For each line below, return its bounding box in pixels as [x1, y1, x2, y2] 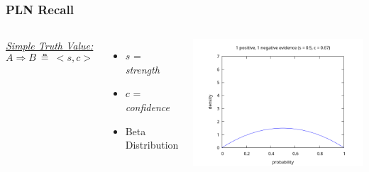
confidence [125, 100, 170, 114]
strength [125, 62, 160, 76]
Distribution [125, 137, 179, 152]
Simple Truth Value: [6, 38, 94, 53]
